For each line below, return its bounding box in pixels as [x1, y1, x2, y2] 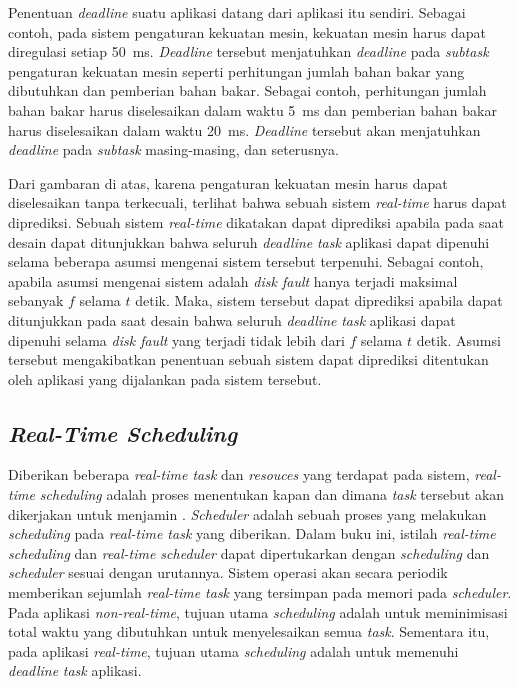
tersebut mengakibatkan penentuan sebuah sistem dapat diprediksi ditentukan [8, 349, 489, 370]
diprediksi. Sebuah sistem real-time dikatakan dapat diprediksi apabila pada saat [8, 211, 504, 232]
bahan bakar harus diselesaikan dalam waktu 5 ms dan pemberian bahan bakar [8, 99, 497, 120]
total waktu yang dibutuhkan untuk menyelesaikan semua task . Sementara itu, [8, 621, 490, 642]
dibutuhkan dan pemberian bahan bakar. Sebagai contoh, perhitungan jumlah [8, 80, 487, 101]
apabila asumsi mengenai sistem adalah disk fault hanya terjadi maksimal [8, 270, 458, 291]
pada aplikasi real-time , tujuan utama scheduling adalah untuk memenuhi [8, 640, 459, 661]
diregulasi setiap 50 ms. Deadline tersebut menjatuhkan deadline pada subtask [8, 41, 489, 62]
